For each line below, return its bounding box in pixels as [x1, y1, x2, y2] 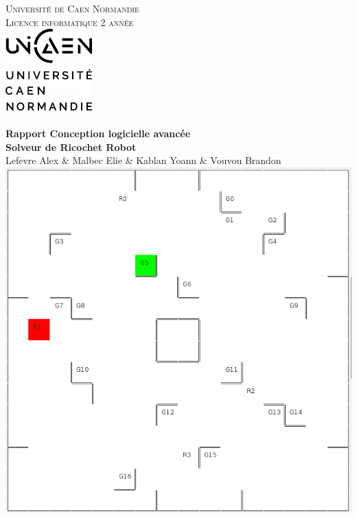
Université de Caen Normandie [5, 1, 139, 15]
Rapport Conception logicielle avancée [5, 126, 191, 141]
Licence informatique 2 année [5, 14, 134, 29]
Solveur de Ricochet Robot [5, 139, 137, 154]
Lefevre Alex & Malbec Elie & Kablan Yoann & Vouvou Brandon [5, 153, 281, 167]
